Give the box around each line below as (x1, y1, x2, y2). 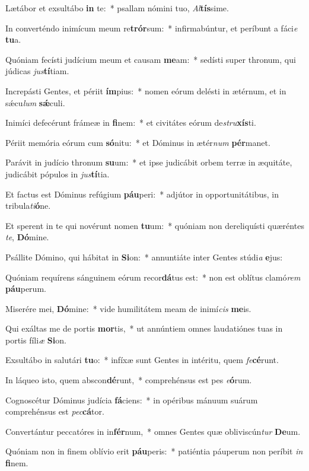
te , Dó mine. (5, 231, 49, 243)
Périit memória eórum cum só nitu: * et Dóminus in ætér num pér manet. (5, 136, 270, 148)
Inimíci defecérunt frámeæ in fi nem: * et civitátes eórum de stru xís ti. (5, 116, 256, 129)
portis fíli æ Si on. (5, 333, 66, 346)
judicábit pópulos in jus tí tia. (5, 167, 110, 180)
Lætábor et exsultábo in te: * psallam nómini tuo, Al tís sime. (5, 2, 229, 14)
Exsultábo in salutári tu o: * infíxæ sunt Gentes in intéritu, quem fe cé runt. (5, 354, 279, 366)
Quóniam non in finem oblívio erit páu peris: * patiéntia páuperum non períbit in (5, 445, 303, 457)
